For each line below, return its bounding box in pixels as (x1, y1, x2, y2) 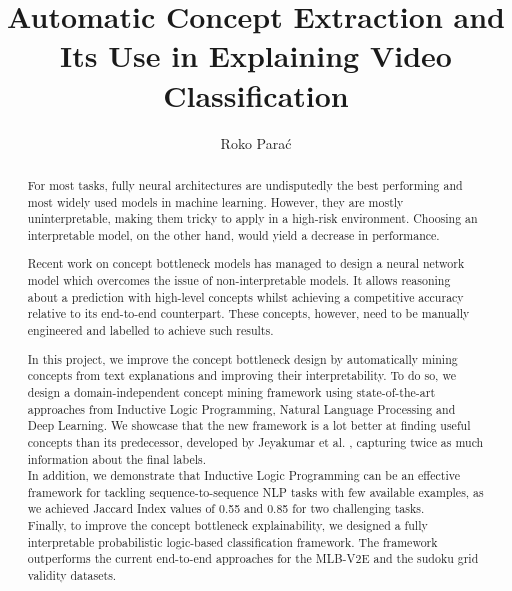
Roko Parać (220, 132, 292, 153)
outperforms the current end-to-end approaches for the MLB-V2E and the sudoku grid (27, 550, 479, 567)
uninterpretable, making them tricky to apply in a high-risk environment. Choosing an (27, 210, 478, 227)
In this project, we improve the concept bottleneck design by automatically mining (27, 350, 458, 367)
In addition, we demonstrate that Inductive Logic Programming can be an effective (27, 467, 460, 484)
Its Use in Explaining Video (60, 35, 452, 76)
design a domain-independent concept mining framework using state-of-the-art (27, 383, 436, 400)
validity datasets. (27, 567, 117, 584)
